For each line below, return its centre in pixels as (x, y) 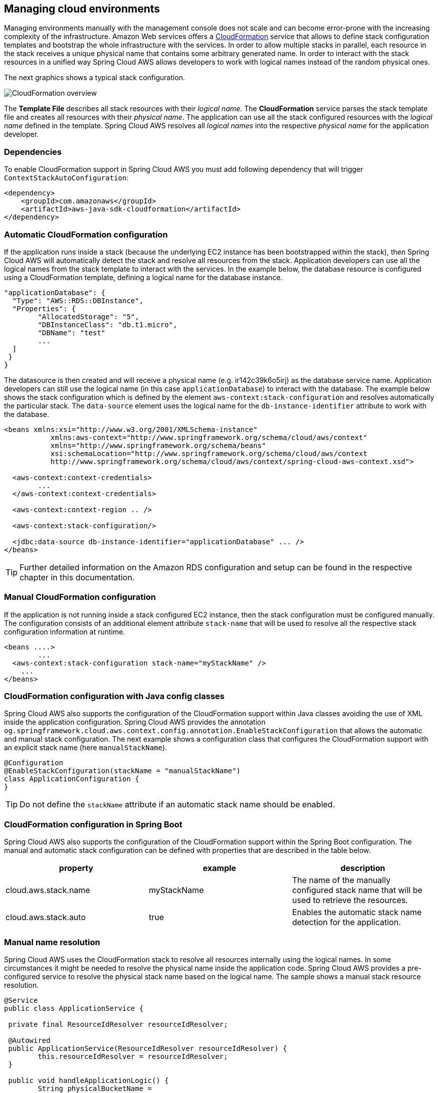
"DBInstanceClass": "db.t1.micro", (107, 324)
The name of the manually (341, 880)
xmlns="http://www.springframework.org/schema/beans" (158, 445)
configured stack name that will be (357, 890)
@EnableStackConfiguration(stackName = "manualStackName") (123, 771)
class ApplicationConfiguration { (72, 779)
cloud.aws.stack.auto (46, 917)
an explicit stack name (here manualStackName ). (86, 748)
